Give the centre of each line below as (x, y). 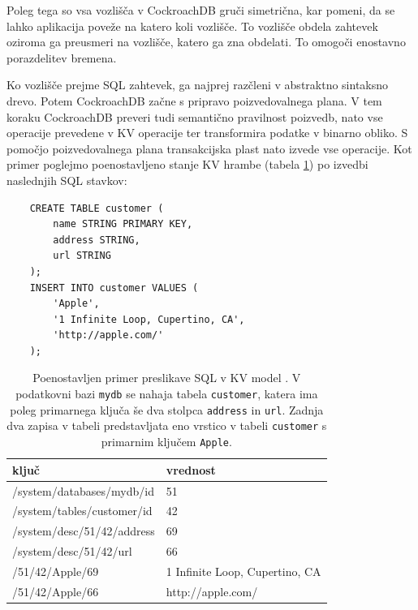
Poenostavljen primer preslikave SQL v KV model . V (167, 378)
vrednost (191, 469)
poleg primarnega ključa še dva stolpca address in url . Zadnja (167, 409)
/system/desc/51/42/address (84, 531)
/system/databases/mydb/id (83, 490)
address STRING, (97, 240)
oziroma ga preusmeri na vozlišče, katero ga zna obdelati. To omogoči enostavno (206, 42)
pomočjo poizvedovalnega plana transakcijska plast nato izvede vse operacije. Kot (209, 148)
